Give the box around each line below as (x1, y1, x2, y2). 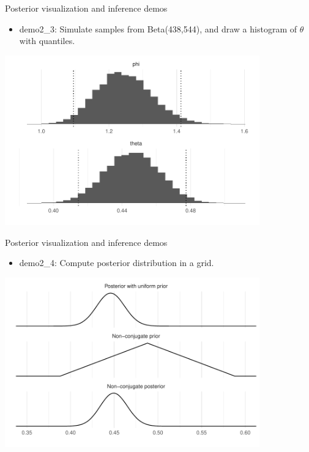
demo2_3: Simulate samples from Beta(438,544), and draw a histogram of (19, 22, 297, 35)
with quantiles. (19, 34, 75, 47)
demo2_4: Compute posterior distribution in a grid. (19, 256, 214, 269)
